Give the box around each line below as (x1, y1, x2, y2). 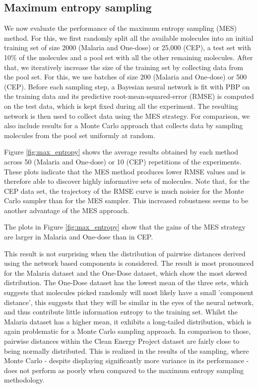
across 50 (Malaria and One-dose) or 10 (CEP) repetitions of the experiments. (4, 156, 242, 166)
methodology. (4, 375, 45, 385)
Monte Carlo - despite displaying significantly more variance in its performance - (4, 355, 249, 366)
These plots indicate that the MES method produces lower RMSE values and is (4, 166, 246, 176)
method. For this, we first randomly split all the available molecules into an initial (4, 32, 254, 43)
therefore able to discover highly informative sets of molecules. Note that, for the (4, 176, 250, 186)
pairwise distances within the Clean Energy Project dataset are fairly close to (4, 336, 240, 346)
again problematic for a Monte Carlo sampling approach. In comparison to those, (4, 326, 251, 336)
